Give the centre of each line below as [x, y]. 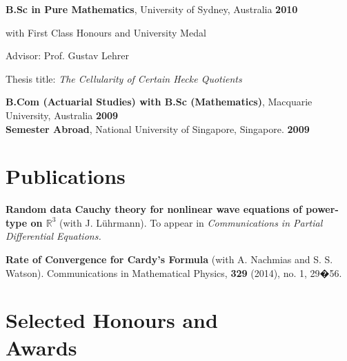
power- [322, 209]
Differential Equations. [53, 236]
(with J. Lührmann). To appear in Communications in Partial [191, 222]
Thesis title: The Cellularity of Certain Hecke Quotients [124, 78]
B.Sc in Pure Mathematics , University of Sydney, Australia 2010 [152, 9]
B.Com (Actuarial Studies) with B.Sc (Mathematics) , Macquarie [159, 102]
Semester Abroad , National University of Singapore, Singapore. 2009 [158, 128]
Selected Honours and [112, 320]
